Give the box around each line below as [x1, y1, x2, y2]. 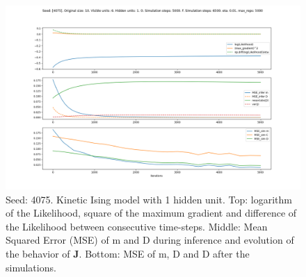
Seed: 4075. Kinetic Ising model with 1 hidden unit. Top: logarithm [6, 192, 292, 206]
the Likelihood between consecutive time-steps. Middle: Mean [6, 219, 268, 233]
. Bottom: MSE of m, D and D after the [79, 246, 250, 260]
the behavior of [6, 246, 70, 260]
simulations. [6, 260, 56, 274]
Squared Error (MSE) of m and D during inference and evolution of [6, 233, 294, 247]
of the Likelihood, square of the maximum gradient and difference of [6, 205, 297, 220]
